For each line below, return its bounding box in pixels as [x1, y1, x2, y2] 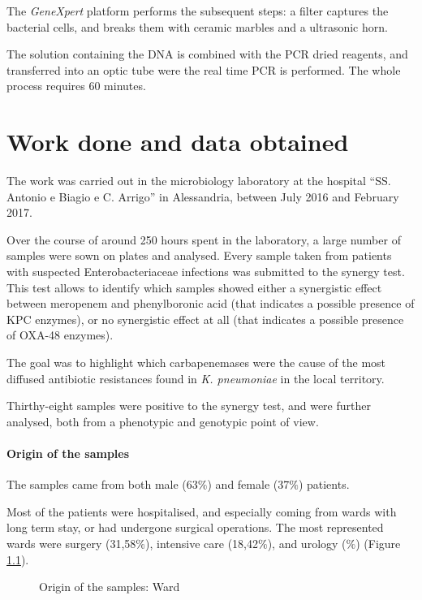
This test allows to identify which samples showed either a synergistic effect [6, 278, 382, 296]
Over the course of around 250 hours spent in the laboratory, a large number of [6, 231, 401, 248]
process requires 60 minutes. [6, 77, 146, 94]
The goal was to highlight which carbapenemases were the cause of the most [6, 354, 386, 371]
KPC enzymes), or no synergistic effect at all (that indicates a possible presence [6, 310, 404, 327]
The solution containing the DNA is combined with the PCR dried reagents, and [6, 45, 408, 63]
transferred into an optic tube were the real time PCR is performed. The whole [6, 61, 401, 78]
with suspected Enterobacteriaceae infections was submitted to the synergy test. [6, 263, 405, 280]
